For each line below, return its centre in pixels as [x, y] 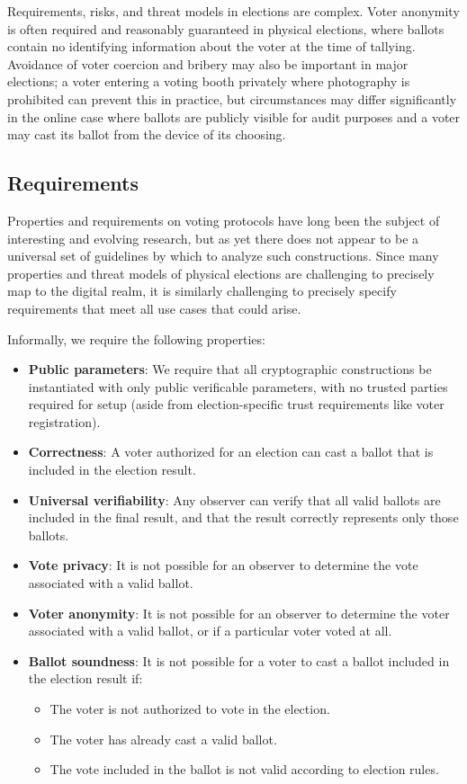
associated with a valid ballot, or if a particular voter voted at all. [210, 631]
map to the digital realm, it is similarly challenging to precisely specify [202, 291]
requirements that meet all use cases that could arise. [154, 308]
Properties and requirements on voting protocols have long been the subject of [224, 220]
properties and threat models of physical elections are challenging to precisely [221, 273]
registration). [64, 421]
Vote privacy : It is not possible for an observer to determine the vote [223, 565]
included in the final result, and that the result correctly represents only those [243, 517]
